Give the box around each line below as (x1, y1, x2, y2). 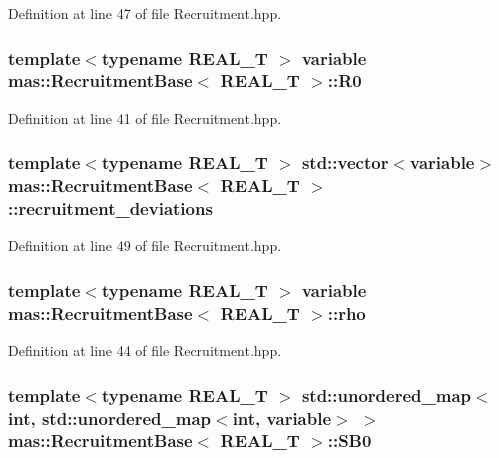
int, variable (232, 405, 332, 430)
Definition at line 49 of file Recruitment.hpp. (8, 235, 282, 256)
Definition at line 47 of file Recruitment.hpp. (8, 3, 282, 23)
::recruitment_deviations (8, 196, 213, 221)
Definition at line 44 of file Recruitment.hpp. (8, 340, 282, 361)
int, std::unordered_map (8, 405, 212, 430)
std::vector (301, 150, 389, 175)
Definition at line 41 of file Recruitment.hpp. (8, 107, 282, 128)
